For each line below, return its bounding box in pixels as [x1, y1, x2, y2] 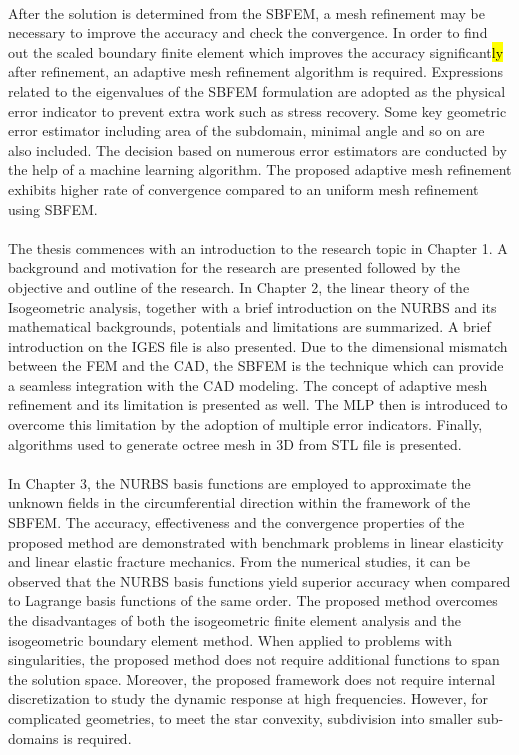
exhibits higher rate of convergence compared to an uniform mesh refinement [8, 178, 479, 199]
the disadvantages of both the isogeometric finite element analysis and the [8, 610, 462, 630]
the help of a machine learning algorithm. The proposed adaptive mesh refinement [8, 159, 512, 180]
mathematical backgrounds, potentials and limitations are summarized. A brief [8, 316, 491, 337]
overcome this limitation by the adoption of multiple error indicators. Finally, [8, 414, 483, 435]
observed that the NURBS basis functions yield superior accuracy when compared [8, 570, 511, 591]
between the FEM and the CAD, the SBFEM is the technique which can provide [8, 355, 504, 376]
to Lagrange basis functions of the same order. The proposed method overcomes [8, 590, 498, 611]
